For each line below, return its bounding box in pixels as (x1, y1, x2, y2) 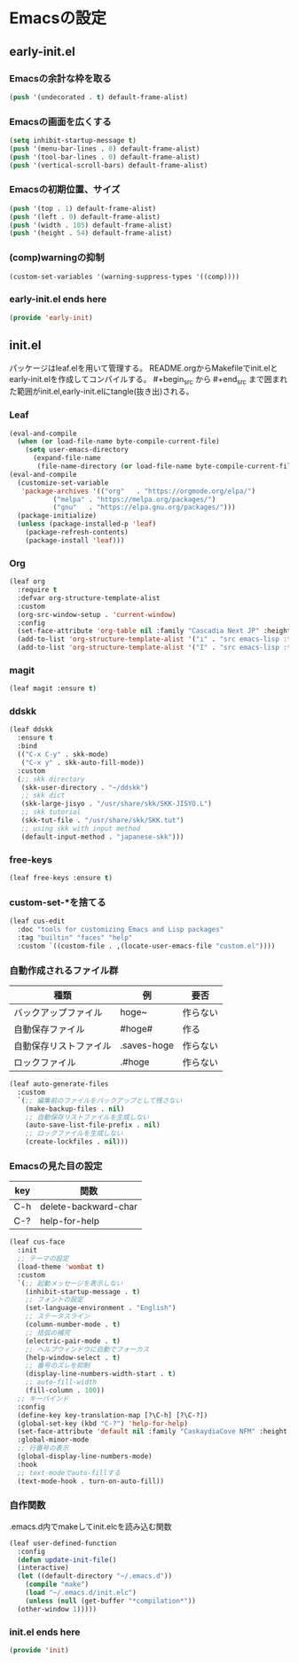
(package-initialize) (17, 511, 98, 520)
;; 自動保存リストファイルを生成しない (25, 1113, 150, 1121)
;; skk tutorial (20, 808, 82, 816)
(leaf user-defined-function (9, 1539, 117, 1548)
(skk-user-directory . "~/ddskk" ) (20, 783, 149, 792)
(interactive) (17, 1564, 69, 1573)
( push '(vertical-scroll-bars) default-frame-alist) (9, 160, 208, 169)
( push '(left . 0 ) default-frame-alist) (9, 212, 161, 222)
